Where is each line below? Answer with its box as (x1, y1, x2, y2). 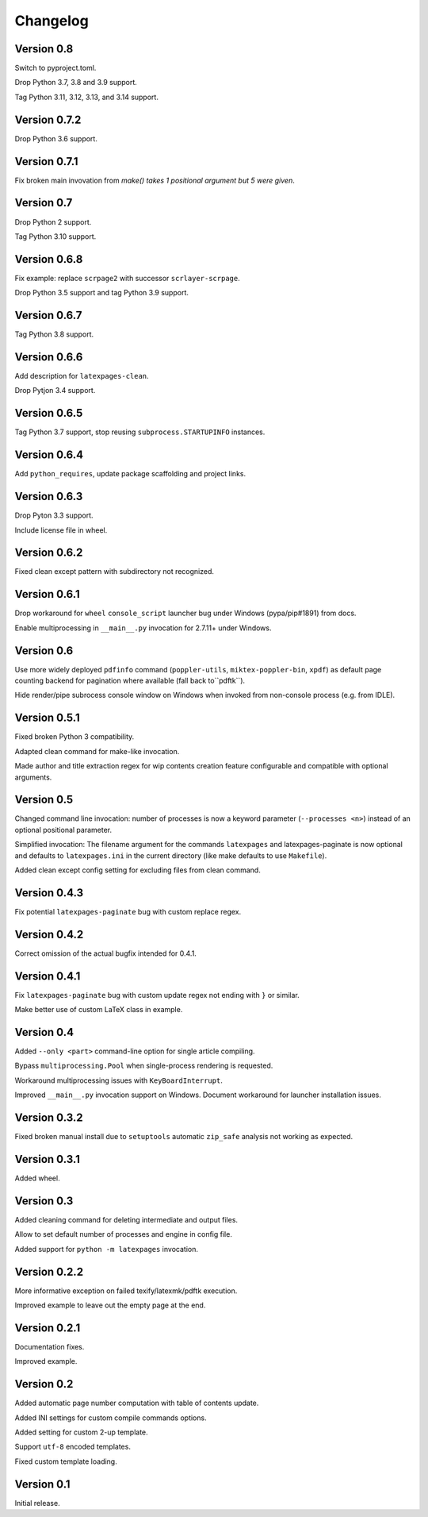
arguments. (14, 772, 52, 782)
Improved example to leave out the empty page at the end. (14, 1300, 206, 1310)
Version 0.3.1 (14, 1152, 81, 1166)
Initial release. (14, 1498, 60, 1507)
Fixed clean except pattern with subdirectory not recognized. (14, 567, 214, 576)
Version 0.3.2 (14, 1111, 83, 1124)
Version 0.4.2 (14, 927, 84, 941)
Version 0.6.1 (14, 587, 80, 601)
